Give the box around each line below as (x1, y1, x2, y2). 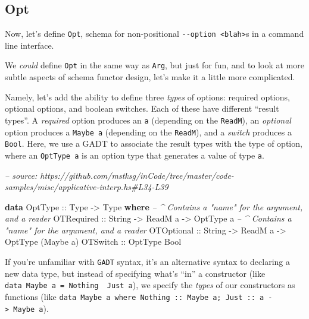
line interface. (5, 39, 54, 51)
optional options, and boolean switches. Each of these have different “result (5, 102, 279, 115)
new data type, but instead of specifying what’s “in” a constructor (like (5, 267, 266, 279)
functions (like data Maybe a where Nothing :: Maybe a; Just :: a (5, 290, 264, 302)
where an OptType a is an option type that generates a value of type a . (5, 149, 264, 161)
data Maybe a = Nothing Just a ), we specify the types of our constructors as (5, 279, 295, 291)
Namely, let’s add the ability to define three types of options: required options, (5, 90, 290, 103)
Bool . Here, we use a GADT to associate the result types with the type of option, (5, 137, 302, 150)
